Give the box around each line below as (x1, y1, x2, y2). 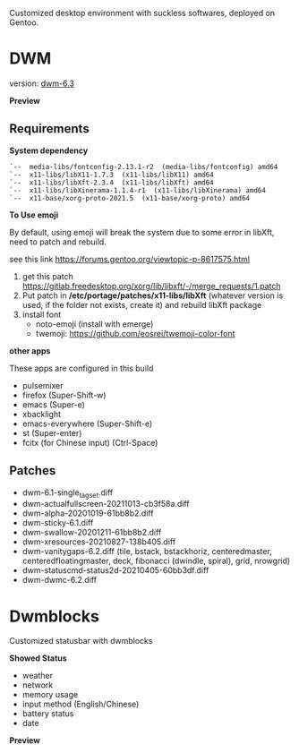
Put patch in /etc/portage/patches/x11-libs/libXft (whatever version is (21, 290, 284, 301)
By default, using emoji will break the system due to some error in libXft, (9, 227, 275, 237)
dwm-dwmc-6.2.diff (21, 575, 97, 586)
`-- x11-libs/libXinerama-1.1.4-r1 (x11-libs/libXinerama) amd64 (9, 185, 267, 195)
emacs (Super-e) (21, 398, 85, 410)
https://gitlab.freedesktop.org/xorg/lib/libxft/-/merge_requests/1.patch (21, 280, 281, 291)
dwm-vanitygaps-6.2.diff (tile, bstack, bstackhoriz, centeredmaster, (21, 546, 273, 557)
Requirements (9, 121, 90, 137)
